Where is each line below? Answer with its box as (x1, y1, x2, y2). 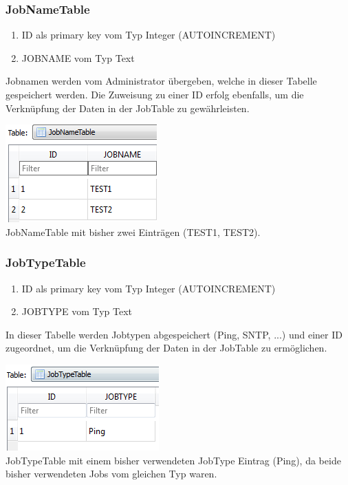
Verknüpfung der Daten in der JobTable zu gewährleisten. (6, 100, 250, 115)
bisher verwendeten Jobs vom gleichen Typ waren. (6, 466, 217, 481)
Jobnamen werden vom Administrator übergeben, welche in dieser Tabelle (6, 74, 317, 88)
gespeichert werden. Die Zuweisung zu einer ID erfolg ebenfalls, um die (6, 87, 304, 101)
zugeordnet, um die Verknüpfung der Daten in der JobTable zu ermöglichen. (6, 341, 327, 355)
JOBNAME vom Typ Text (21, 50, 135, 65)
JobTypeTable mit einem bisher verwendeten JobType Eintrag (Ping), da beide (6, 453, 341, 467)
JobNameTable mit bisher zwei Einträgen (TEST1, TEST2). (6, 224, 261, 239)
